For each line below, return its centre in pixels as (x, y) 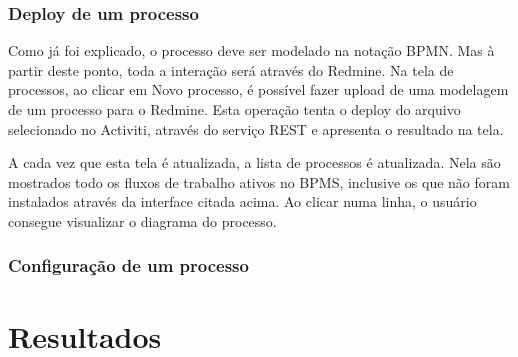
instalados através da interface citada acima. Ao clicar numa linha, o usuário (242, 201)
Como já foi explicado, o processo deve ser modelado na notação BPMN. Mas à (251, 50)
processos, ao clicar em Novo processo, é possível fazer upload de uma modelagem (258, 89)
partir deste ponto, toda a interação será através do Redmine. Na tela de (231, 69)
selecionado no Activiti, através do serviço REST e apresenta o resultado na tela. (256, 128)
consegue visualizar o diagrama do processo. (142, 220)
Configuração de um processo (128, 265)
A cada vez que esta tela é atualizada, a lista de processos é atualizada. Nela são (254, 162)
